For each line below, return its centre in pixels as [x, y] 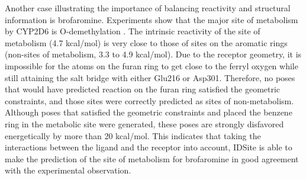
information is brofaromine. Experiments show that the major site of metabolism [152, 19]
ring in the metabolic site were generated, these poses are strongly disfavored [144, 123]
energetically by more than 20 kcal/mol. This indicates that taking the [133, 135]
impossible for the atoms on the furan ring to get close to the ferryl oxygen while [152, 65]
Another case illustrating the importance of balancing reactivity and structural [148, 8]
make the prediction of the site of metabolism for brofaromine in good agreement [152, 158]
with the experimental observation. [68, 170]
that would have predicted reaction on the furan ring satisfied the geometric [143, 89]
